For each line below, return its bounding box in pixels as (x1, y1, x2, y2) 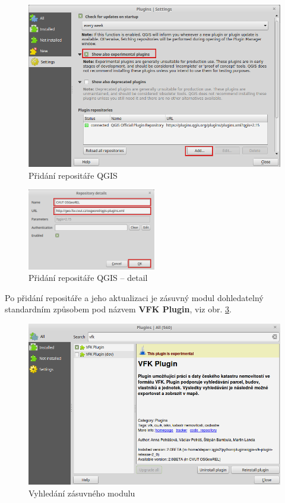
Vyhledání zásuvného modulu (28, 487, 135, 499)
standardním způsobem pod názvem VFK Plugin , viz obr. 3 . (5, 303, 232, 315)
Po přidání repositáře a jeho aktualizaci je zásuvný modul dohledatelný (5, 291, 264, 303)
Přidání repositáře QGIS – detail (28, 271, 148, 284)
